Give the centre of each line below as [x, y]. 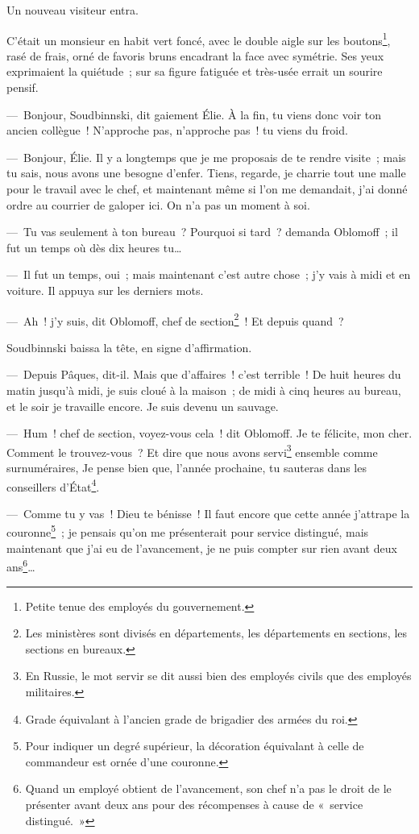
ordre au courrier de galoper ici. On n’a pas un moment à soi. [158, 204]
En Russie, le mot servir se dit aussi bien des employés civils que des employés [218, 676]
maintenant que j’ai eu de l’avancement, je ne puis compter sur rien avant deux [202, 548]
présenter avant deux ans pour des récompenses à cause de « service [194, 804]
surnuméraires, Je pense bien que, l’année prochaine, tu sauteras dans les [187, 468]
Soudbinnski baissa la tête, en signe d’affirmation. [129, 347]
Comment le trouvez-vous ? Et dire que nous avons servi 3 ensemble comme [192, 450]
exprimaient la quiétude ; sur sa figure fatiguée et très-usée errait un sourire [195, 71]
